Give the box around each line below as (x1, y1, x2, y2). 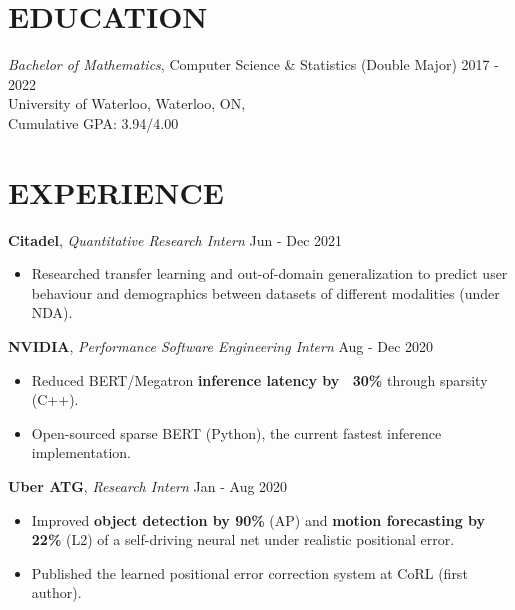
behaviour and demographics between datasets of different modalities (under (31, 282, 500, 303)
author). (31, 582, 82, 603)
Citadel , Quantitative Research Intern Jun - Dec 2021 (8, 229, 343, 250)
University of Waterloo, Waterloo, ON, (8, 93, 246, 114)
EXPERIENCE (8, 171, 224, 212)
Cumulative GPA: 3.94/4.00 (8, 112, 179, 133)
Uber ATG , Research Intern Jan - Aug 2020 (8, 475, 288, 496)
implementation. (31, 442, 131, 463)
